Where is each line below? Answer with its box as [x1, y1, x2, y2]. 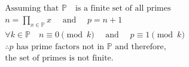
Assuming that [5, 4, 59, 13]
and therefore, [115, 42, 166, 51]
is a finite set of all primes [75, 4, 171, 13]
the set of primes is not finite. [5, 53, 114, 62]
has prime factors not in [16, 42, 105, 51]
